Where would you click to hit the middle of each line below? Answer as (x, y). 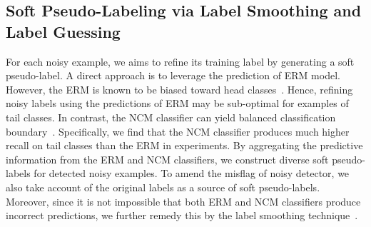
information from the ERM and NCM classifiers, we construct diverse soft (167, 159)
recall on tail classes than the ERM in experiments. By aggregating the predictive (184, 145)
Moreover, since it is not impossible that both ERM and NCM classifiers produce (183, 201)
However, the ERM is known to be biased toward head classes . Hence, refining (179, 89)
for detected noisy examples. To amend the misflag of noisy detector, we (192, 173)
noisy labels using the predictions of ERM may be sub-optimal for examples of (177, 103)
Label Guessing (63, 31)
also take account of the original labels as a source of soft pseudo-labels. (163, 187)
